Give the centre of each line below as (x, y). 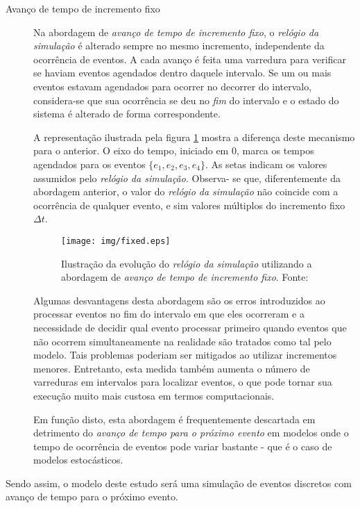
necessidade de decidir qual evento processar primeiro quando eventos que (190, 327)
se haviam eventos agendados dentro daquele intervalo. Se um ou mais (182, 73)
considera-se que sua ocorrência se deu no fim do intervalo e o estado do (186, 100)
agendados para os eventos (89, 164)
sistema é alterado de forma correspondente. (127, 114)
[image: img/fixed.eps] (116, 241)
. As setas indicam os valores (266, 164)
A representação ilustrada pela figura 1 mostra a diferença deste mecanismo (194, 137)
